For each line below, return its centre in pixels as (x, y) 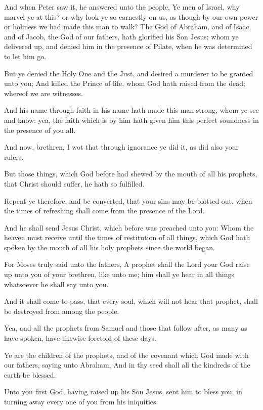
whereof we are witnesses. (43, 93)
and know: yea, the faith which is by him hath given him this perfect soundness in (131, 120)
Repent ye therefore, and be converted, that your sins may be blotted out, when (128, 200)
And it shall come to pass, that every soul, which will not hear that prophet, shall (131, 301)
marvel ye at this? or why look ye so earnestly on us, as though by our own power (131, 16)
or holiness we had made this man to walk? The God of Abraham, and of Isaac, (128, 27)
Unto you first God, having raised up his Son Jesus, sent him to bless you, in (123, 392)
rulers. (14, 156)
